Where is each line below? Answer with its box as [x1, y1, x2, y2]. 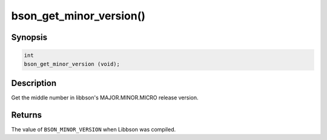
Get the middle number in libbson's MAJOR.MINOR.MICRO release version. [11, 94, 199, 101]
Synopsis [11, 32, 48, 42]
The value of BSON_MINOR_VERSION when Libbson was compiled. [11, 125, 176, 133]
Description [11, 78, 57, 88]
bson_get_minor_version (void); [24, 61, 121, 67]
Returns [11, 110, 42, 120]
